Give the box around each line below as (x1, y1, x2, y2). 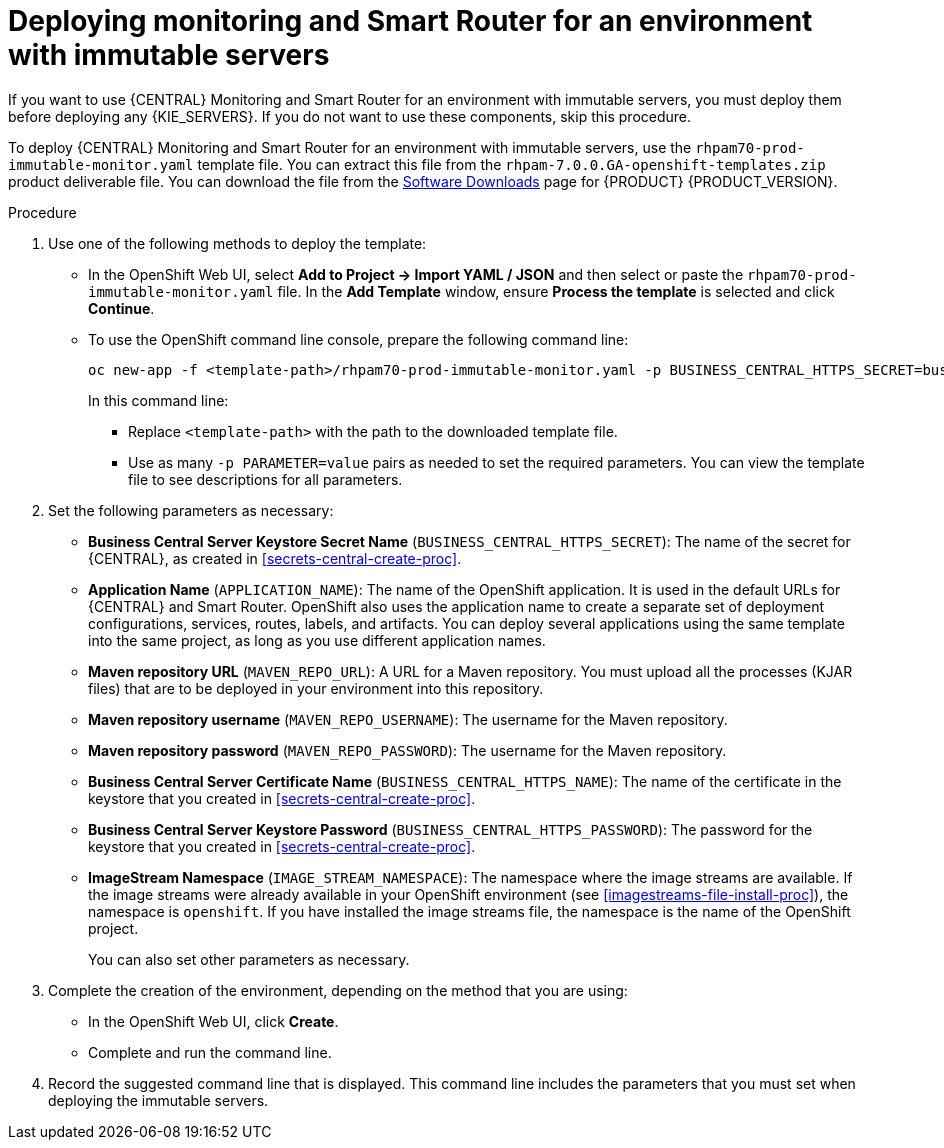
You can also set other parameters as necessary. (88, 950, 410, 968)
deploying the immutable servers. (48, 1091, 269, 1109)
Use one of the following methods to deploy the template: (48, 234, 427, 252)
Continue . (88, 299, 155, 317)
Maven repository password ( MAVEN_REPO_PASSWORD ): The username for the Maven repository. (88, 741, 727, 759)
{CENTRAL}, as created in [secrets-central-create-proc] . (88, 549, 462, 567)
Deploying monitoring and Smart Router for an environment (8, 4, 813, 38)
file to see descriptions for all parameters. (128, 470, 403, 488)
